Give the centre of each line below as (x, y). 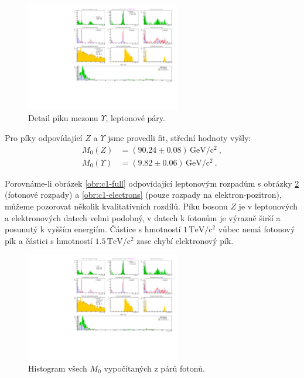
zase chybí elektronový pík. (185, 240)
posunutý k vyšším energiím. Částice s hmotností (93, 229)
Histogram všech (58, 368)
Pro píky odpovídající (44, 137)
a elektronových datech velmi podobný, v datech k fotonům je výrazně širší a (143, 217)
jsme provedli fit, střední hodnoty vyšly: (179, 137)
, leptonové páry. (135, 118)
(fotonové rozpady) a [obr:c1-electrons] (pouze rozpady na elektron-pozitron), (143, 195)
